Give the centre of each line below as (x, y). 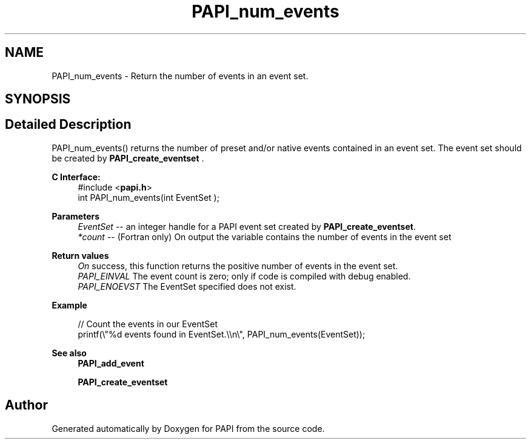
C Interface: (76, 177)
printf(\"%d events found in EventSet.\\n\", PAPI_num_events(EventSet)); (222, 334)
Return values (80, 255)
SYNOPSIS (38, 99)
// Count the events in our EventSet (148, 324)
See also (69, 353)
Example (69, 305)
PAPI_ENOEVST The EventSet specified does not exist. (187, 286)
